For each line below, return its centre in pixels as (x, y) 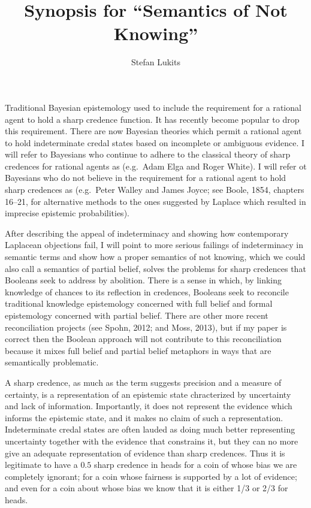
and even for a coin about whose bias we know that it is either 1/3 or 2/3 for (147, 488)
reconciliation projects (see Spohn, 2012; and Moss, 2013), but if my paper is (146, 327)
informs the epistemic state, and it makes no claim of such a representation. (144, 417)
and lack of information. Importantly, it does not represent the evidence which (149, 406)
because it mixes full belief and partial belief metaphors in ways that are (138, 350)
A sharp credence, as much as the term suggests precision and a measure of (143, 382)
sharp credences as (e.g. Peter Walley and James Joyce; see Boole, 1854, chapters (155, 190)
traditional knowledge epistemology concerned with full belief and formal (139, 303)
